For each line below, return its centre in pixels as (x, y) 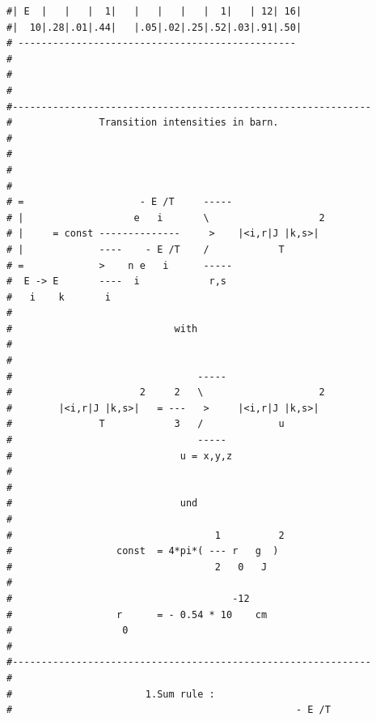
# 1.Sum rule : (111, 694)
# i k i (59, 297)
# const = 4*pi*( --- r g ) (143, 551)
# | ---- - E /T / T (146, 249)
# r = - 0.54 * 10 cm (137, 614)
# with (102, 329)
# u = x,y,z (120, 456)
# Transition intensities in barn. (143, 123)
